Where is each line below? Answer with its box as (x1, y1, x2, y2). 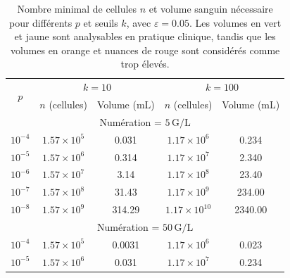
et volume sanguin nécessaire (149, 1, 273, 15)
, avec (126, 15, 151, 30)
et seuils (83, 15, 118, 30)
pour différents (8, 15, 72, 30)
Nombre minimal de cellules (17, 1, 137, 15)
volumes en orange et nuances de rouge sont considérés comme (10, 42, 280, 57)
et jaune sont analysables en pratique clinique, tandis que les (14, 29, 276, 44)
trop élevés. (120, 56, 170, 71)
